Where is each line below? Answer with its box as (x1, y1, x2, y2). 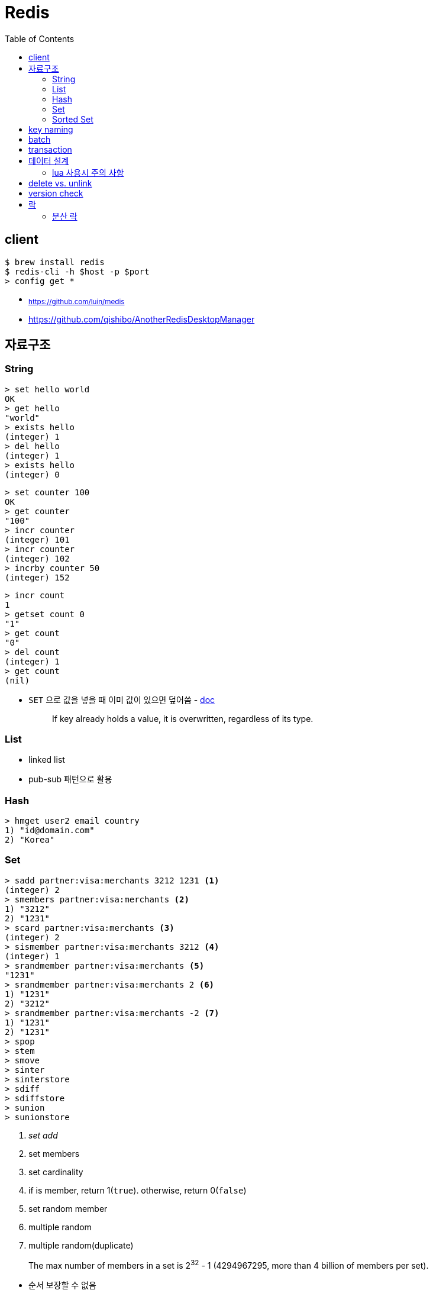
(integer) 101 (5, 534, 70, 544)
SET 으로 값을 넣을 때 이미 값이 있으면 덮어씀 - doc (28, 694, 215, 705)
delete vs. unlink (28, 178, 92, 188)
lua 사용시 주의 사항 (52, 167, 124, 178)
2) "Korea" (5, 835, 55, 845)
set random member (28, 1203, 108, 1214)
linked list (28, 754, 65, 765)
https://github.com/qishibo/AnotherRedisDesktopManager (28, 314, 255, 325)
